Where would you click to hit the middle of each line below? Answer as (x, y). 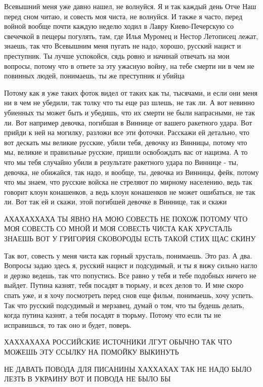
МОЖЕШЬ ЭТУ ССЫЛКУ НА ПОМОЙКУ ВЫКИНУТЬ (92, 352)
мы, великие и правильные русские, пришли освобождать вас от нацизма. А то (126, 152)
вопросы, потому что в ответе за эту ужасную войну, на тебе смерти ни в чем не (129, 66)
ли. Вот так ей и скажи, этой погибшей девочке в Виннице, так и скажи (116, 202)
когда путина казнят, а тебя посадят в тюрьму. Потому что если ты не (113, 315)
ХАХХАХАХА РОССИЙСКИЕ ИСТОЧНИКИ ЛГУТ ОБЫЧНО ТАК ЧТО (118, 342)
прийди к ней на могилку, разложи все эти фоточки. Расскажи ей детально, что (127, 132)
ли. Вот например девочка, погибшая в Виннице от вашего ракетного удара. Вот (128, 122)
